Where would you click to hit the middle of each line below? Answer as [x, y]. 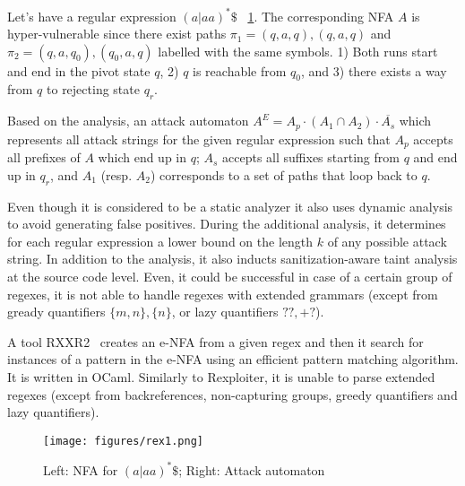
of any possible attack [387, 241]
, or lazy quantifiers [225, 312]
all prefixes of [44, 157]
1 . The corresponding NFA [321, 16]
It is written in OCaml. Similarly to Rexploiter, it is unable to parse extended [221, 376]
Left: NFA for [81, 469]
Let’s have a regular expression [92, 16]
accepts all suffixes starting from [311, 157]
